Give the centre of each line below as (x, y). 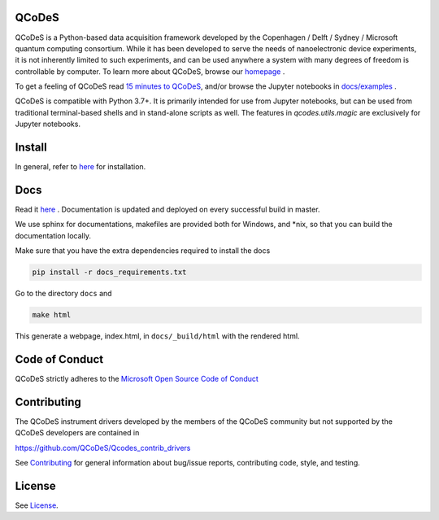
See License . (37, 505)
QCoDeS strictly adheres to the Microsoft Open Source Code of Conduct (137, 379)
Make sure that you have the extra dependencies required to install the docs (143, 251)
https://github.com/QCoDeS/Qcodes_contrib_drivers (103, 448)
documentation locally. (53, 235)
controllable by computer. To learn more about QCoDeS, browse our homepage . (150, 71)
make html (52, 315)
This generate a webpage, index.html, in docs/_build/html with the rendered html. (157, 336)
